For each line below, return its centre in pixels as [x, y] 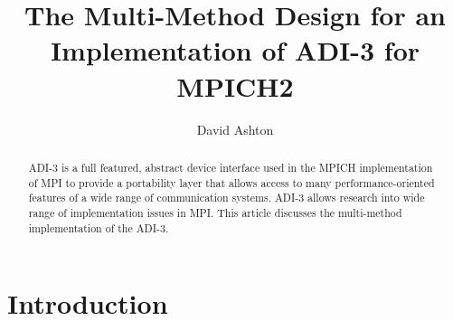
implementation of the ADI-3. [99, 227]
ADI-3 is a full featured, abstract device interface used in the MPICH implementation [231, 167]
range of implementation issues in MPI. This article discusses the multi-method [215, 212]
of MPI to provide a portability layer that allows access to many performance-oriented [231, 182]
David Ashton [235, 129]
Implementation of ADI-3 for [235, 50]
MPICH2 [235, 85]
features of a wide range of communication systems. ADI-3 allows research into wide [226, 198]
